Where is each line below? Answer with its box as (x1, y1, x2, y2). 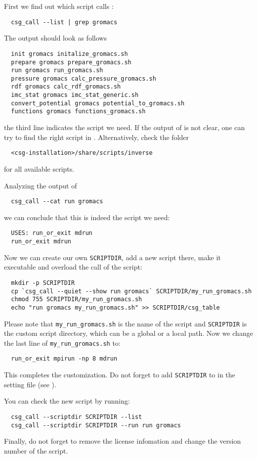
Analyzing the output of (4, 180, 77, 190)
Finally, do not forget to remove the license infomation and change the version (4, 436, 241, 446)
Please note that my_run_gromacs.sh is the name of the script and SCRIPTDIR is (4, 318, 247, 328)
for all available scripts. (4, 163, 75, 174)
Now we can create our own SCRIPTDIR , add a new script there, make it (4, 252, 221, 262)
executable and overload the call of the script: (4, 262, 142, 272)
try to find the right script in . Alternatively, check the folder (4, 132, 189, 142)
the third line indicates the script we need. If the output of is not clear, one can (4, 122, 245, 133)
